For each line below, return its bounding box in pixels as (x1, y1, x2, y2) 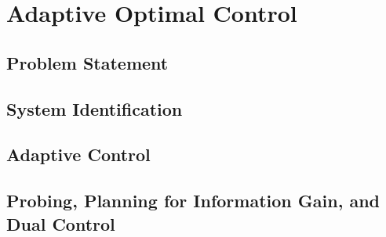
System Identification (6, 96, 183, 120)
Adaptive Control (6, 142, 151, 167)
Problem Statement (6, 50, 169, 74)
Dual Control (6, 211, 115, 235)
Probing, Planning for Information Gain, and (6, 189, 380, 213)
